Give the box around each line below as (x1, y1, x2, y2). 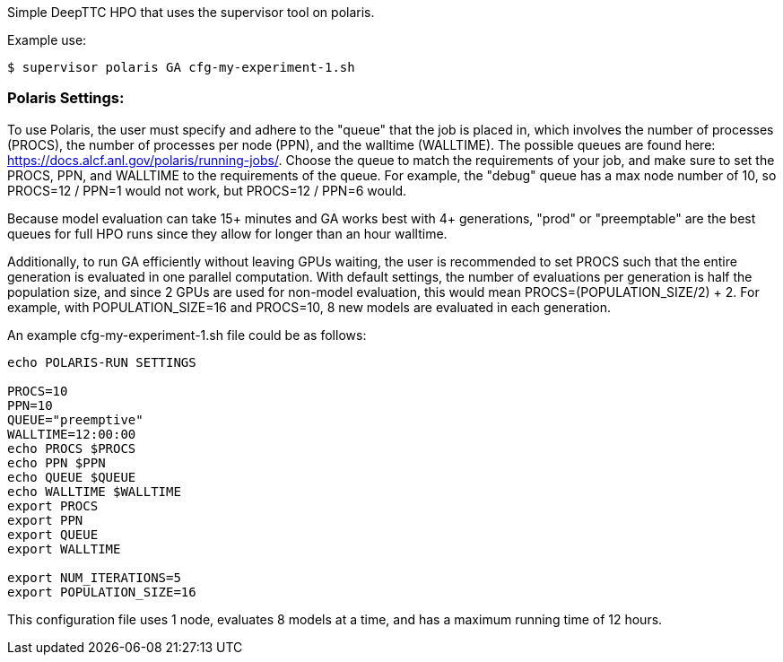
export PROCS (7, 498, 99, 513)
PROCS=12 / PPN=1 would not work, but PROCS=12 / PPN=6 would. (7, 182, 407, 198)
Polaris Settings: (7, 89, 125, 108)
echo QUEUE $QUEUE (7, 469, 136, 484)
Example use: (7, 32, 87, 48)
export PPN (7, 512, 83, 527)
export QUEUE (7, 527, 99, 542)
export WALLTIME (7, 541, 121, 556)
